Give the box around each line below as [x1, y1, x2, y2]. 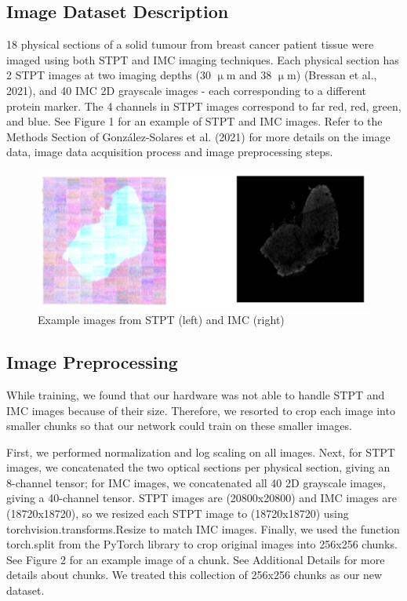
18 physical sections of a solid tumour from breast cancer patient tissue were [6, 36, 374, 53]
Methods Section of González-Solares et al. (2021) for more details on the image [6, 128, 391, 144]
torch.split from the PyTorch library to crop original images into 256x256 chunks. [6, 536, 398, 552]
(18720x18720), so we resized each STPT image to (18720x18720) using [6, 505, 349, 522]
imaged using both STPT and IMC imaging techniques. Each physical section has [6, 51, 399, 67]
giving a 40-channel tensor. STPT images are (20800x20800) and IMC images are [6, 490, 397, 506]
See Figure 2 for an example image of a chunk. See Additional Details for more [6, 551, 385, 567]
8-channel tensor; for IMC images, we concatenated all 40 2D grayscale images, [6, 474, 386, 490]
